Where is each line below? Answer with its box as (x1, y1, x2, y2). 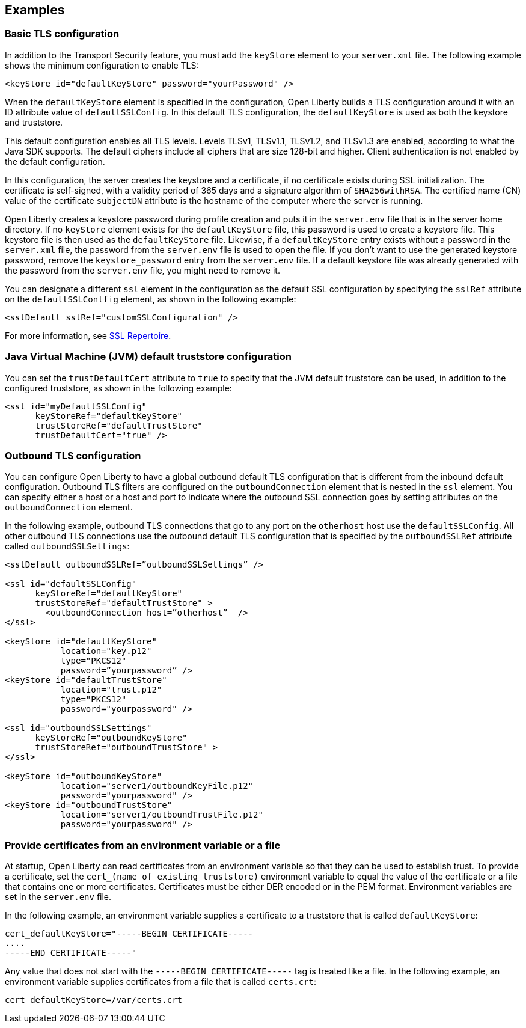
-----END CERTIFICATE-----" (5, 948, 137, 958)
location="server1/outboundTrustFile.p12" (60, 810, 263, 820)
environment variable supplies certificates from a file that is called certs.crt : (5, 976, 316, 987)
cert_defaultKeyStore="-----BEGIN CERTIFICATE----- (5, 929, 254, 939)
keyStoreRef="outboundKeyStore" (35, 733, 188, 743)
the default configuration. (5, 156, 105, 167)
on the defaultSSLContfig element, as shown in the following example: (5, 293, 296, 304)
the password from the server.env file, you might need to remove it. (5, 265, 280, 275)
